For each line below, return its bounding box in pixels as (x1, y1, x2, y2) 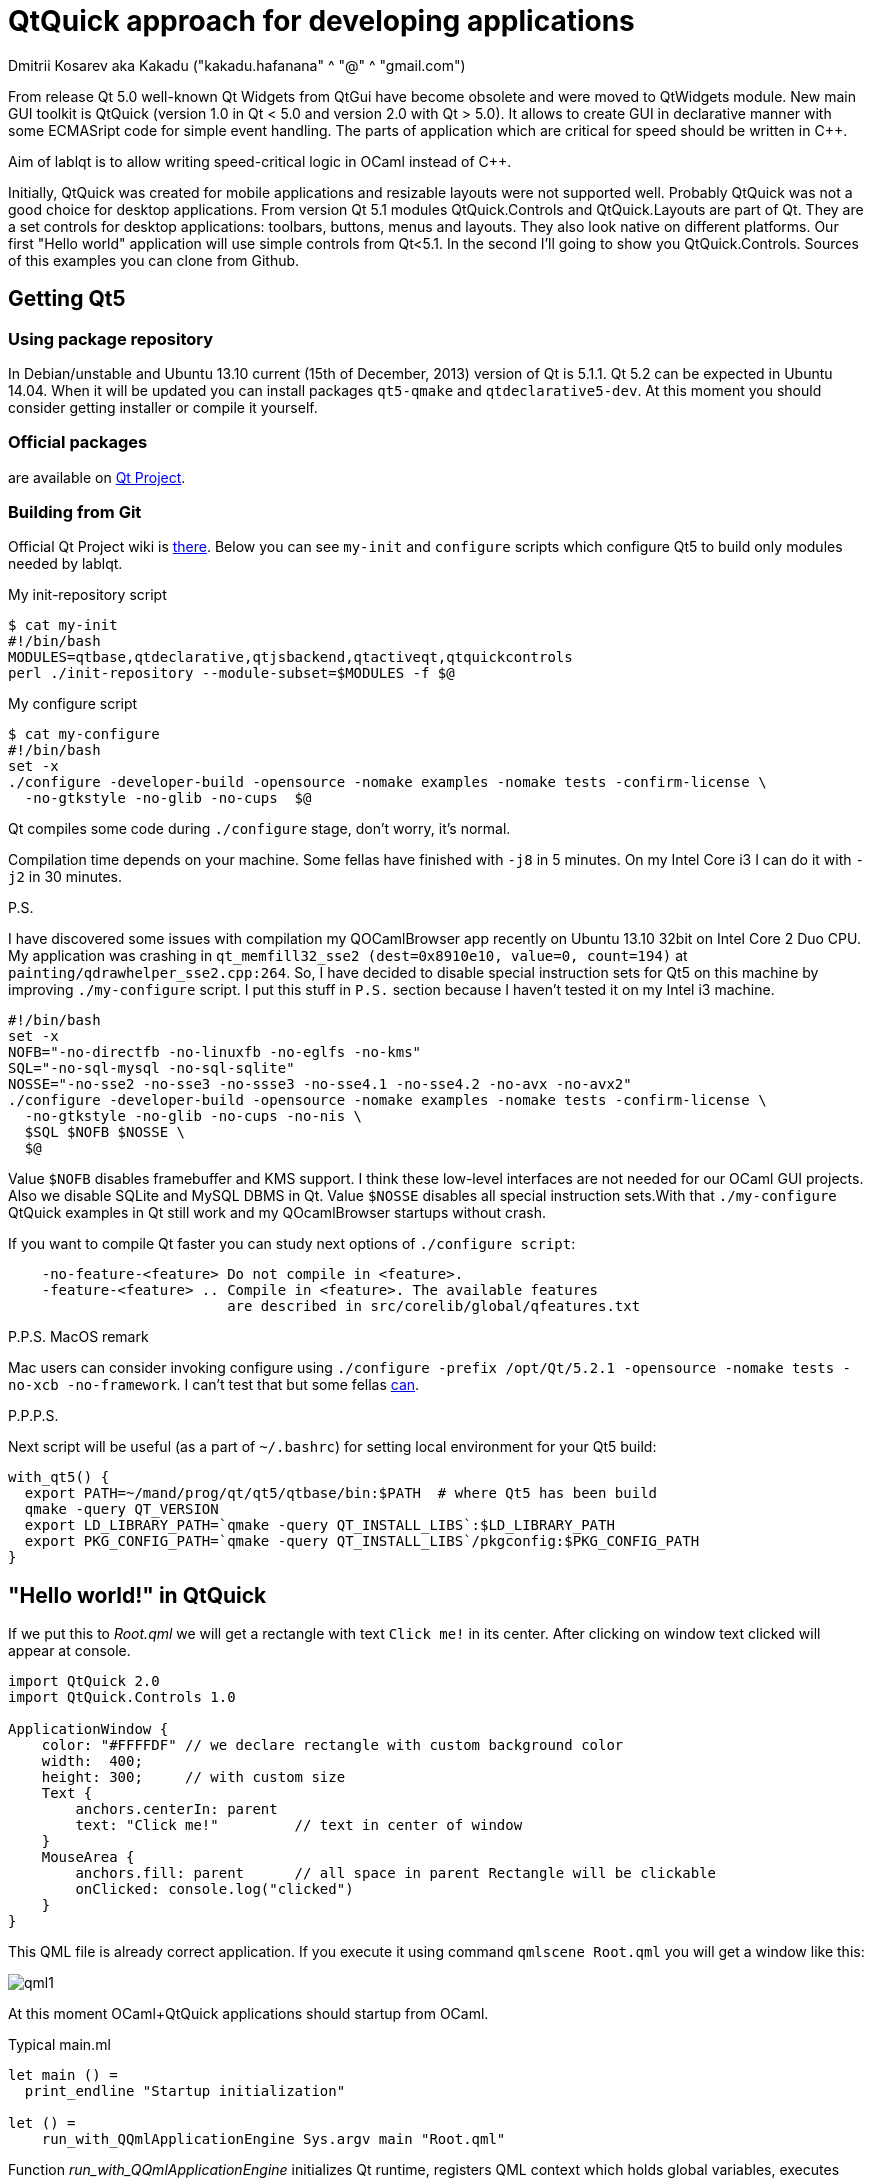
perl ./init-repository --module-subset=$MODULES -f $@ (8, 665, 455, 682)
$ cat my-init (8, 617, 118, 634)
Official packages (8, 432, 148, 453)
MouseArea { (41, 1849, 135, 1866)
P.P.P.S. (8, 1407, 59, 1425)
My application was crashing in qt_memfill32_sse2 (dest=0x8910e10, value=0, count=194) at (8, 947, 688, 965)
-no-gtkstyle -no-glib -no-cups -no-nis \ (24, 1108, 363, 1125)
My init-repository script (8, 586, 167, 604)
